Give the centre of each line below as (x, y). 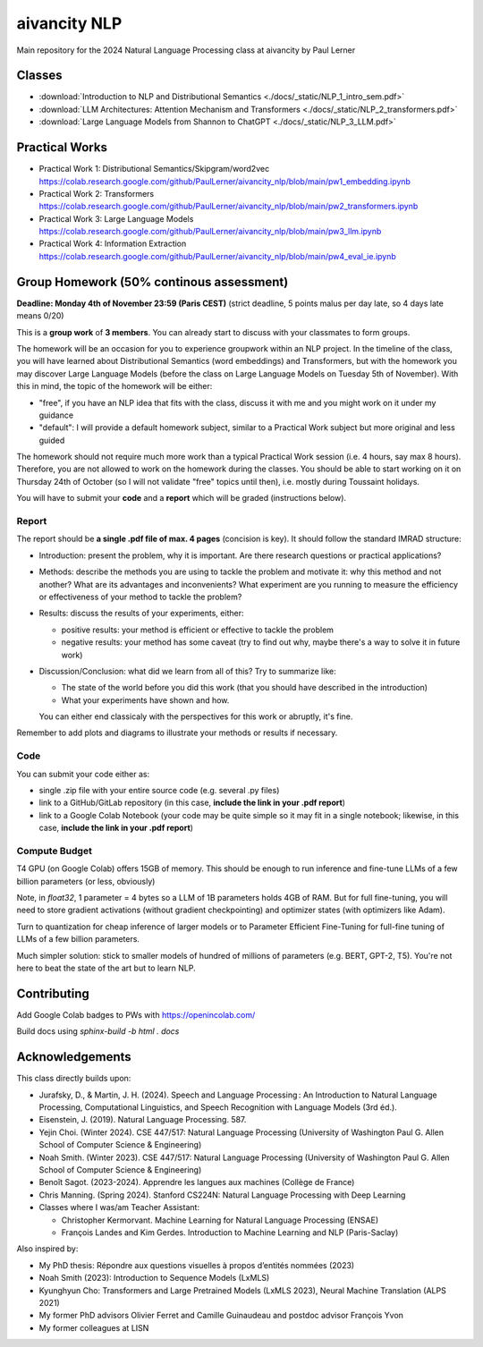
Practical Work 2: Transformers (97, 193)
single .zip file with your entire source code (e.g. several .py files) (159, 790)
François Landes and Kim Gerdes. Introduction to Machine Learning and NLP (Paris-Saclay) (230, 1232)
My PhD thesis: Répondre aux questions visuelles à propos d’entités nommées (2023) (197, 1265)
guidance (56, 415)
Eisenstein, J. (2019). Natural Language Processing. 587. (143, 1120)
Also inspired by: (47, 1249)
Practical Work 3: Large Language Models (116, 218)
